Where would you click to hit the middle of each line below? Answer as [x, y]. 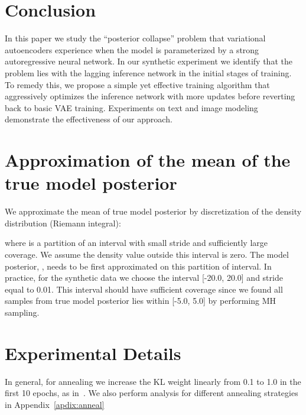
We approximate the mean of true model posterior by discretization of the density [153, 211]
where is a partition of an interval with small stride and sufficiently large [136, 243]
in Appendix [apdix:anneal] [55, 404]
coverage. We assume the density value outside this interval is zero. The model [147, 254]
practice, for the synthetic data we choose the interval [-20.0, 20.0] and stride [144, 278]
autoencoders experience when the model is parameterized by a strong [132, 49]
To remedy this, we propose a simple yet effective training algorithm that [137, 84]
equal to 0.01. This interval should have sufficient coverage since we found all [144, 289]
